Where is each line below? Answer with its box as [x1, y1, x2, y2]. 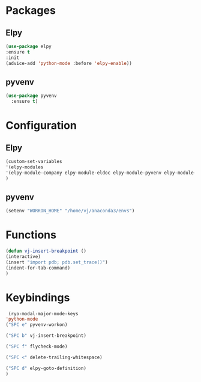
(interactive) [5, 254, 41, 260]
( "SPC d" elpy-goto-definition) [5, 365, 86, 371]
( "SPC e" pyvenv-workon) [5, 322, 68, 328]
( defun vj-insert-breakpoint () [5, 248, 86, 254]
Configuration [5, 119, 77, 132]
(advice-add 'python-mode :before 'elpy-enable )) [5, 60, 133, 66]
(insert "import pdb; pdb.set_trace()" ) [5, 259, 109, 265]
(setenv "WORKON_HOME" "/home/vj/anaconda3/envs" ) [5, 208, 135, 214]
